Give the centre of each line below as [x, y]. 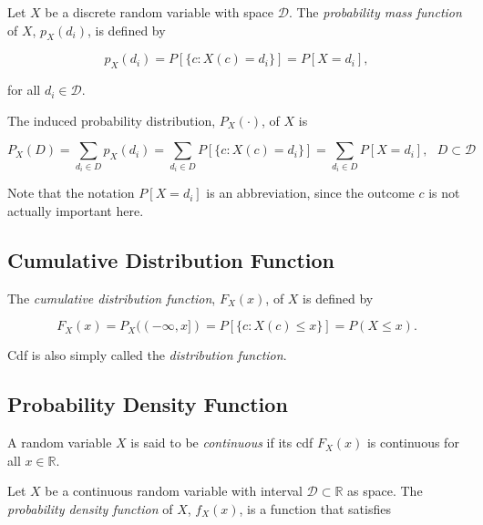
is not [444, 193]
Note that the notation [71, 193]
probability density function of [90, 508]
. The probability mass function [375, 12]
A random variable [60, 443]
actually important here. [76, 210]
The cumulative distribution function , [112, 298]
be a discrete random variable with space [159, 12]
